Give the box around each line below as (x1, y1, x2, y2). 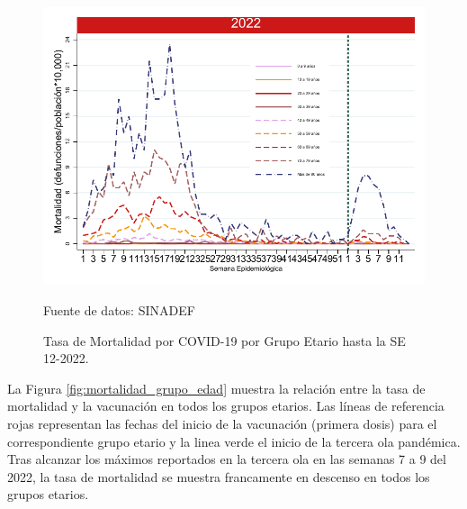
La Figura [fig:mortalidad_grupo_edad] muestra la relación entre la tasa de (7, 378, 426, 397)
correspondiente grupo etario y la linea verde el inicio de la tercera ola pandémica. (7, 432, 461, 450)
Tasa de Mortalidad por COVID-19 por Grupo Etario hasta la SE (43, 331, 406, 350)
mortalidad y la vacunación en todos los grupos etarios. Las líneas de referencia (7, 396, 445, 415)
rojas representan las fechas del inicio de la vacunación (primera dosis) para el (7, 414, 437, 432)
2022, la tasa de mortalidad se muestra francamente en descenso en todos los (7, 467, 430, 486)
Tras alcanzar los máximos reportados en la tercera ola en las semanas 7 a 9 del (7, 450, 446, 468)
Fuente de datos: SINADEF (43, 300, 195, 319)
